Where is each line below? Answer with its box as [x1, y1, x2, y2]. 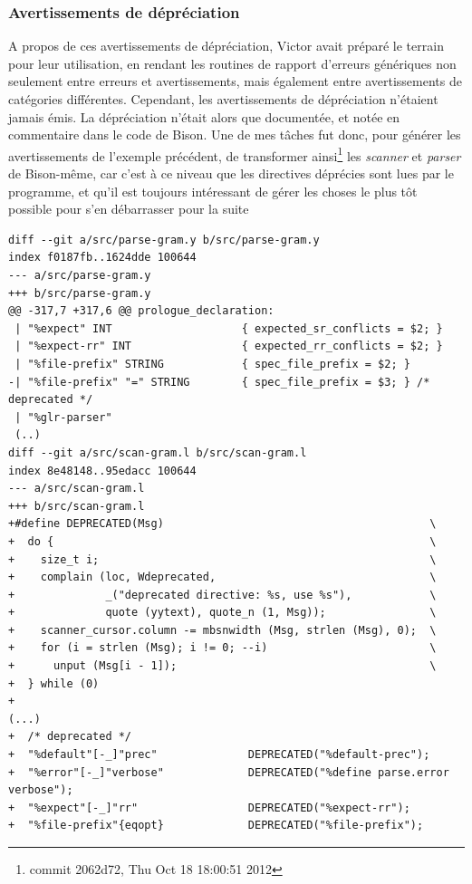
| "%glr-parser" [14, 410, 112, 424]
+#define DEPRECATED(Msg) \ [8, 517, 437, 531]
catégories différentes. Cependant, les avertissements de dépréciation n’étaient [8, 90, 438, 108]
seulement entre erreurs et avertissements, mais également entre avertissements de [8, 72, 462, 91]
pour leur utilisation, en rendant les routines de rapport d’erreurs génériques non [8, 53, 457, 72]
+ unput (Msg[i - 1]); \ [8, 659, 437, 673]
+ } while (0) [8, 677, 100, 690]
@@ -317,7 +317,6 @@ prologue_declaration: [8, 304, 275, 318]
